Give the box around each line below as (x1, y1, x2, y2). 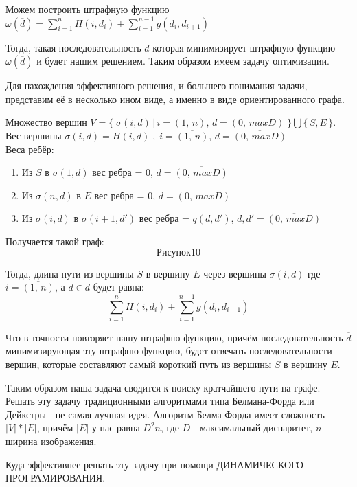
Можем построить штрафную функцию (5, 2, 170, 16)
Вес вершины (5, 128, 62, 142)
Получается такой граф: (5, 234, 104, 248)
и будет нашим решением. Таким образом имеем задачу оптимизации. (36, 54, 330, 68)
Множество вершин (5, 115, 87, 129)
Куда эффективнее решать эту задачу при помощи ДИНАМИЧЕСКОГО (5, 457, 303, 471)
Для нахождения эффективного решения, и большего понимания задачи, (5, 78, 308, 93)
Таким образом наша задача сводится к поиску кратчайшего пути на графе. (5, 380, 321, 394)
